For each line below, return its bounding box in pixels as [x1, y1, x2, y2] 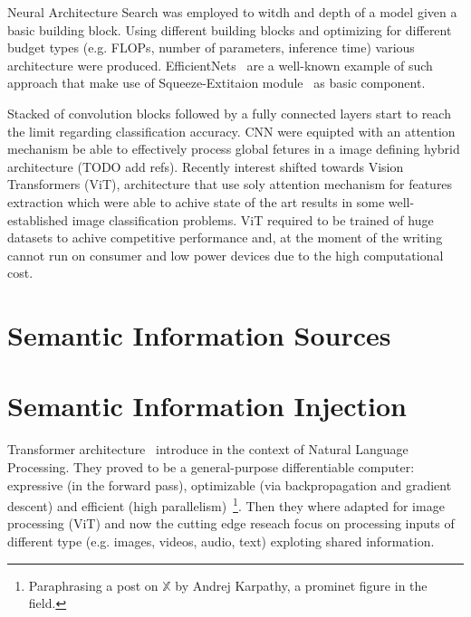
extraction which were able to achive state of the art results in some [7, 192, 385, 211]
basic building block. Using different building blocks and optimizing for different [7, 20, 452, 39]
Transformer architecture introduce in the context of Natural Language [7, 440, 409, 459]
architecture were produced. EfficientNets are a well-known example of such [7, 55, 433, 74]
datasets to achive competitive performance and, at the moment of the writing [7, 228, 443, 247]
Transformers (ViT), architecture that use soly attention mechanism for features [7, 175, 453, 194]
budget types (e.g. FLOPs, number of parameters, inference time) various [7, 38, 415, 57]
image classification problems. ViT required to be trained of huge [72, 210, 434, 229]
